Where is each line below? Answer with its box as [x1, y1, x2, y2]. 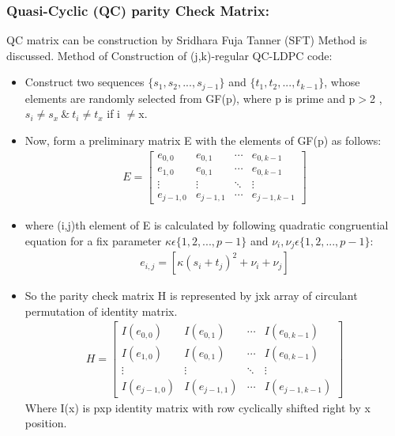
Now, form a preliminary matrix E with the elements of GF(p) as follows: [24, 132, 382, 149]
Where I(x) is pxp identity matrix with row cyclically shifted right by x [24, 399, 371, 415]
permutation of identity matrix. [24, 302, 178, 319]
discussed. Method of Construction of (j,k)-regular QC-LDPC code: [6, 47, 333, 63]
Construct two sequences [24, 74, 145, 90]
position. [24, 415, 67, 431]
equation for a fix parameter [24, 232, 162, 248]
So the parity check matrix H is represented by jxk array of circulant [24, 287, 358, 304]
